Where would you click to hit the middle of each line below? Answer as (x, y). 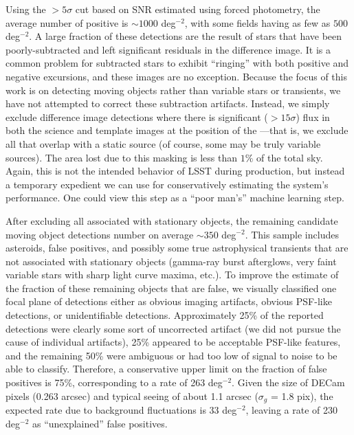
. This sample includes (292, 234)
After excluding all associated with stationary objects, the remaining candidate (172, 220)
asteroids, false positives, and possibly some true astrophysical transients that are (177, 248)
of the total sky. (290, 157)
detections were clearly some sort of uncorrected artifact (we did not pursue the (173, 328)
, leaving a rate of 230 (291, 410)
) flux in (313, 116)
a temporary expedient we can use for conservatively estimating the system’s (167, 184)
